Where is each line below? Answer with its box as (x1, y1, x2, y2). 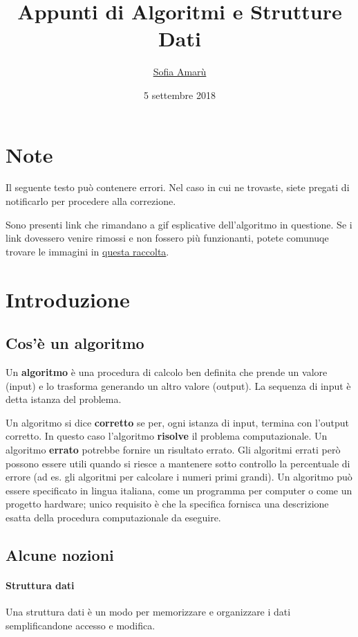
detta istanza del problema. (6, 392, 122, 406)
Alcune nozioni (6, 544, 114, 565)
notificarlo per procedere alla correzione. (6, 194, 176, 208)
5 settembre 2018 (144, 87, 216, 102)
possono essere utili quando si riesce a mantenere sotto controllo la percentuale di (6, 456, 350, 470)
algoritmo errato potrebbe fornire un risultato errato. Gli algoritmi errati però (6, 442, 341, 456)
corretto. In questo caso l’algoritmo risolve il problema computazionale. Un (6, 429, 328, 443)
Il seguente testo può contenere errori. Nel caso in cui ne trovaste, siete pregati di (6, 180, 350, 195)
